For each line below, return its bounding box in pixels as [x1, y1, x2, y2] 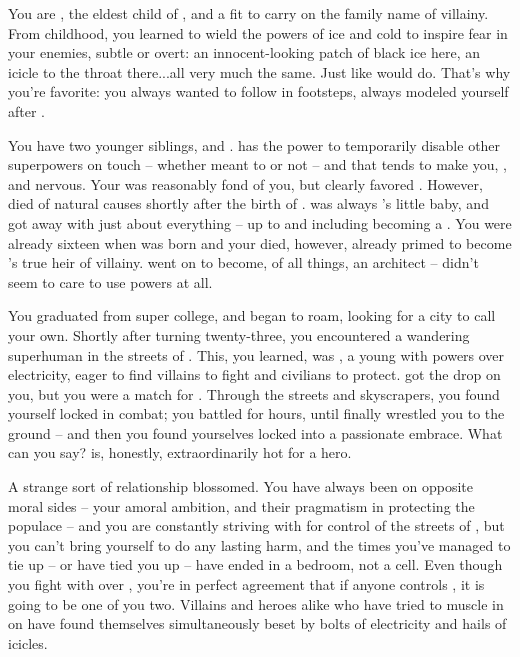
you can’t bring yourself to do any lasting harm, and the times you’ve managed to [8, 534, 511, 555]
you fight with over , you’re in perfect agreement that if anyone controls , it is [8, 574, 485, 595]
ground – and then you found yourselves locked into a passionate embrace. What [8, 422, 503, 443]
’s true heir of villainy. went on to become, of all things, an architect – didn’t [8, 252, 479, 273]
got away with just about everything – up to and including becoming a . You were [8, 212, 512, 233]
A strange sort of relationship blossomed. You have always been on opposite [8, 476, 473, 497]
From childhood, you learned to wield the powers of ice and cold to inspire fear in [8, 22, 508, 43]
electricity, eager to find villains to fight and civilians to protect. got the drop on [8, 364, 501, 385]
